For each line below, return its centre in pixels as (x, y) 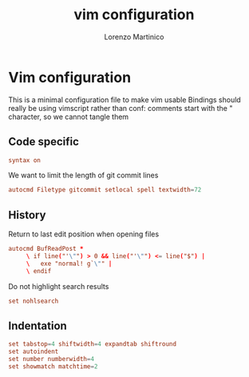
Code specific (44, 142)
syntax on (25, 160)
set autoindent (34, 352)
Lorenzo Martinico (134, 37)
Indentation (38, 325)
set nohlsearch (34, 301)
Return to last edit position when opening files (84, 234)
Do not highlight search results (59, 286)
